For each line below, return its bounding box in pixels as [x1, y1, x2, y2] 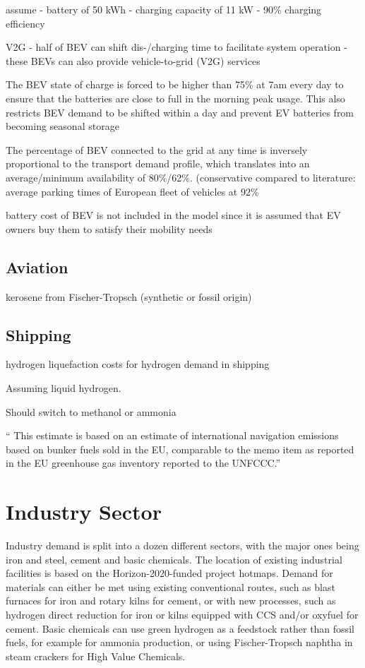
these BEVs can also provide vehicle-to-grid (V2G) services [6, 53, 261, 68]
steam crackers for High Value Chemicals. [6, 648, 186, 663]
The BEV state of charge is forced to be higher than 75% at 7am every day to [6, 77, 344, 92]
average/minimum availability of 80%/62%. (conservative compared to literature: [6, 169, 356, 184]
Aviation [6, 256, 68, 278]
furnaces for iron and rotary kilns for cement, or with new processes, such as [6, 593, 336, 608]
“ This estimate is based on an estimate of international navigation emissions [6, 428, 339, 443]
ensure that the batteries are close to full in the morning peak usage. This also [6, 90, 345, 105]
